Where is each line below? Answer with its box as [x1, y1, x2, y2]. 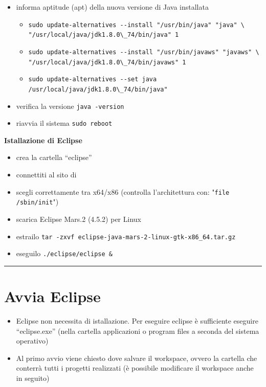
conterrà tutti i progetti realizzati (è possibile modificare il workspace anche [16, 362, 254, 373]
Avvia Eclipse [4, 286, 101, 307]
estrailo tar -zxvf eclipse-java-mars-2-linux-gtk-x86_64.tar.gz [16, 231, 236, 241]
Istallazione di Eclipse [4, 134, 82, 145]
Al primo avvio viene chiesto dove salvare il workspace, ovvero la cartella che [16, 352, 257, 363]
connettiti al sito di [16, 169, 77, 180]
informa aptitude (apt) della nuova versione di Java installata [16, 2, 209, 12]
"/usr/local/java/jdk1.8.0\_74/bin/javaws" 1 [28, 58, 186, 66]
